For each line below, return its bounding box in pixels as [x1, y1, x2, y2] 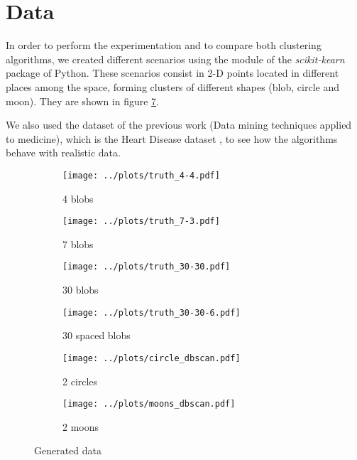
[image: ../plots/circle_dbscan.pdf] [62, 353, 241, 363]
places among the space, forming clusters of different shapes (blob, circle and [6, 79, 339, 94]
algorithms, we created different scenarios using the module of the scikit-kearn [6, 51, 345, 66]
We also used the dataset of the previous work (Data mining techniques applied [6, 117, 352, 132]
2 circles [62, 373, 98, 388]
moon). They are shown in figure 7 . [6, 93, 160, 108]
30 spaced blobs [62, 328, 131, 343]
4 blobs [62, 191, 94, 205]
